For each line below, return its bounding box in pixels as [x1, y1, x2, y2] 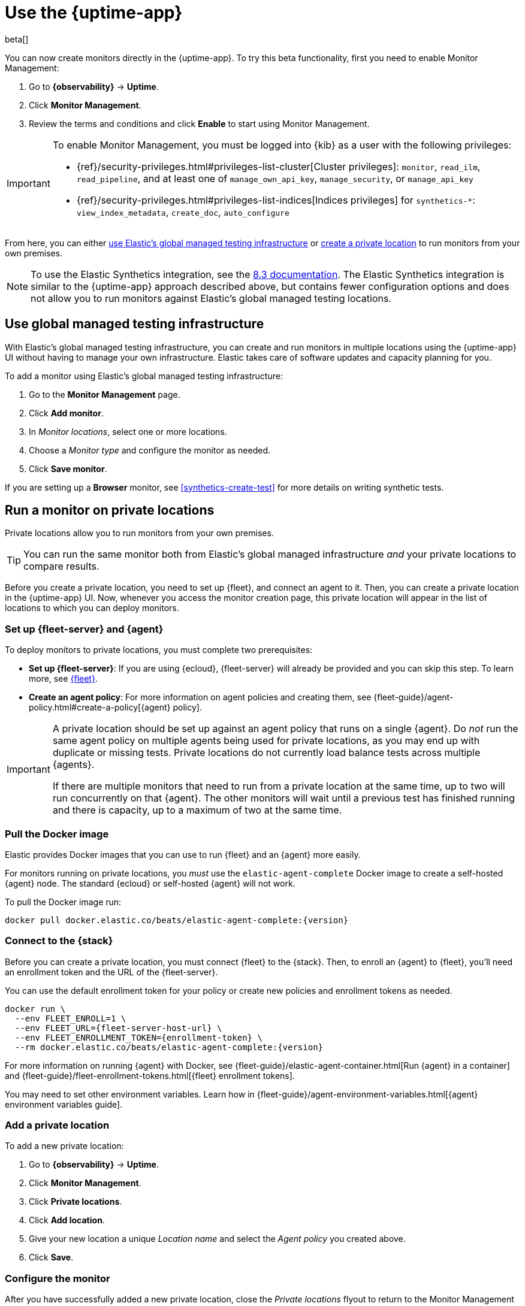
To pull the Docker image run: [5, 896, 122, 907]
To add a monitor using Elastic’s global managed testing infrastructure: [5, 370, 283, 381]
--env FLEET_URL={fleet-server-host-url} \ [14, 1023, 222, 1033]
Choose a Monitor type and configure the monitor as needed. [29, 445, 271, 455]
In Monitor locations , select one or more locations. [29, 426, 227, 437]
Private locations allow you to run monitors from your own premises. [5, 528, 274, 539]
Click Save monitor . [29, 463, 107, 474]
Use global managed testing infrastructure [5, 316, 264, 332]
